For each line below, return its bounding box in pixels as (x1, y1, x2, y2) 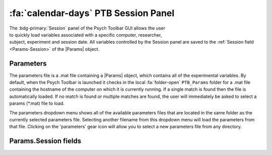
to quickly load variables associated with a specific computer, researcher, (9, 32, 162, 38)
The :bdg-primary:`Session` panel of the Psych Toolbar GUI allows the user (9, 25, 166, 31)
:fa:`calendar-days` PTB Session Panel (9, 8, 175, 19)
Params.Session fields (9, 137, 82, 145)
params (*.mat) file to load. (9, 100, 65, 106)
